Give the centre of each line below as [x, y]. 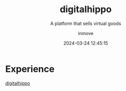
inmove [86, 33]
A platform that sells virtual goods [86, 23]
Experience [30, 69]
